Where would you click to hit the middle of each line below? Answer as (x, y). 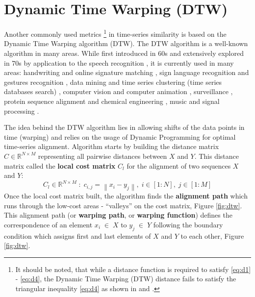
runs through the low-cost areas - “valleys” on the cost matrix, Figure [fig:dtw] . (123, 205)
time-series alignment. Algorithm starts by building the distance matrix (112, 146)
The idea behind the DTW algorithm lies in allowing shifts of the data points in (124, 127)
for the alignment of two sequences (179, 165)
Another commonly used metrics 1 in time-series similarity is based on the (115, 33)
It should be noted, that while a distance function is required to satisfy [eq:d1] (133, 269)
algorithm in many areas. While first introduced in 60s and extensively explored (124, 53)
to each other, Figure (212, 235)
